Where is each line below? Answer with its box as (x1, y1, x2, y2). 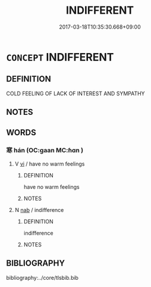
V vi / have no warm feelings (14, 160, 85, 167)
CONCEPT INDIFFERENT (6, 50, 114, 64)
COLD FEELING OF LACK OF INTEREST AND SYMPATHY (6, 90, 145, 97)
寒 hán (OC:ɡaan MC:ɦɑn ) (6, 146, 84, 155)
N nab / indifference (14, 206, 64, 213)
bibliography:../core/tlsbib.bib (6, 274, 79, 281)
